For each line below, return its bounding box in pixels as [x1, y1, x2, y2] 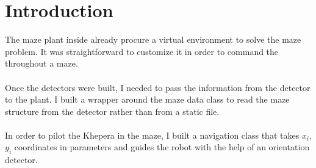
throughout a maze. [5, 57, 78, 70]
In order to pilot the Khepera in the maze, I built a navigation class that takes [5, 128, 300, 141]
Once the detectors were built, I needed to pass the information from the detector [5, 81, 311, 93]
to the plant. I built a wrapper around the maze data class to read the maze [5, 93, 290, 106]
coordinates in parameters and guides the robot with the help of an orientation [14, 141, 310, 153]
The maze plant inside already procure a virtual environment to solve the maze [5, 33, 301, 46]
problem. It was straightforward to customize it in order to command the [5, 45, 279, 57]
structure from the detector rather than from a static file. [5, 104, 220, 117]
